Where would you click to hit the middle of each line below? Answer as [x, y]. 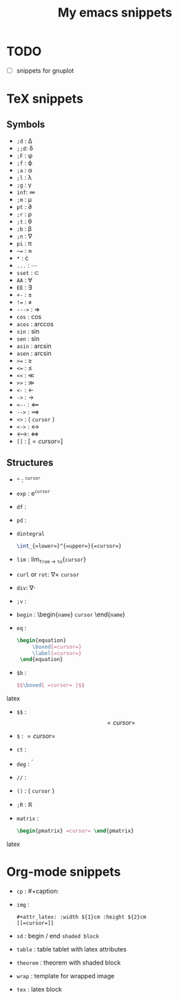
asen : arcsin [34, 353]
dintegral [31, 534]
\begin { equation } [41, 640]
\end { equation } [41, 660]
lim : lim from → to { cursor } [51, 560]
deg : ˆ [25, 763]
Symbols [26, 124]
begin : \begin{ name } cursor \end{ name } [71, 614]
